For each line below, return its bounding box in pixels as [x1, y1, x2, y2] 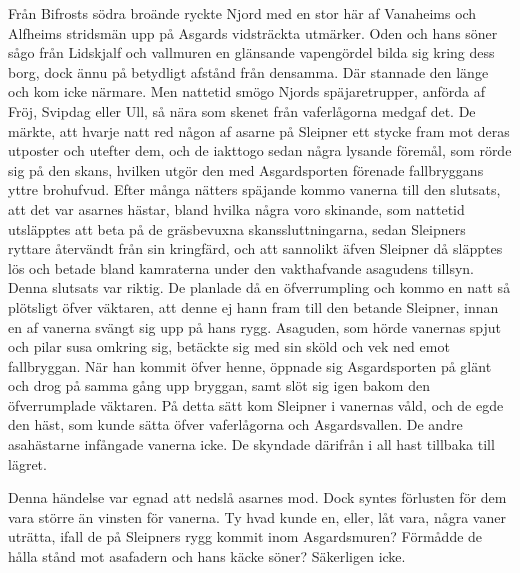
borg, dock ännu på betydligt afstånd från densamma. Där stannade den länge [8, 61, 489, 82]
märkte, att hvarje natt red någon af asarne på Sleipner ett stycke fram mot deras [8, 120, 510, 141]
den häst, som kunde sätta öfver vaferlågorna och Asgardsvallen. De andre [8, 414, 463, 435]
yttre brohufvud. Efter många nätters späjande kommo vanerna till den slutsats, [8, 179, 501, 200]
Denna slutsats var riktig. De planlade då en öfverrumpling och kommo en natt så [8, 277, 511, 298]
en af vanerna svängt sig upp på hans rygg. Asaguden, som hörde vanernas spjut [8, 316, 502, 337]
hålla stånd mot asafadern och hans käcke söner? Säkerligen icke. [8, 546, 406, 567]
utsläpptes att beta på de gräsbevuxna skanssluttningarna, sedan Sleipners [8, 218, 466, 239]
